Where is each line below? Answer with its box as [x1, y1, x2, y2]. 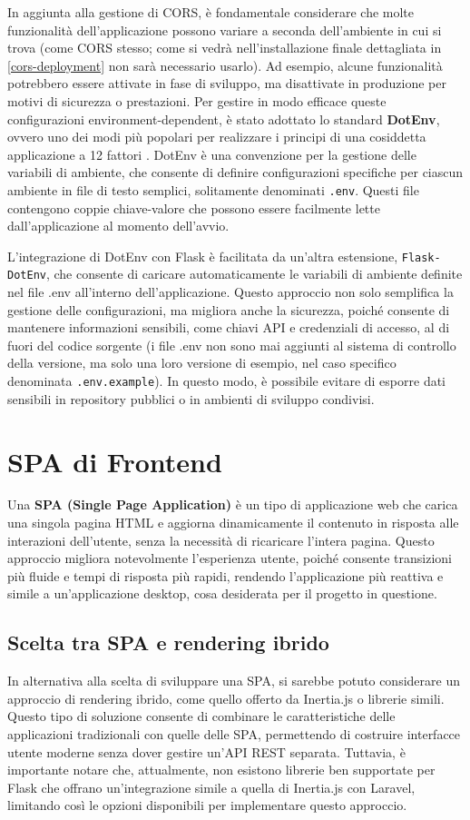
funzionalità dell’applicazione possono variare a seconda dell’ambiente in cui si [7, 20, 442, 39]
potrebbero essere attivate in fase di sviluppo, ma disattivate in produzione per [7, 74, 446, 93]
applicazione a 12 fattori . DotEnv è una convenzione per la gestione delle [7, 144, 416, 163]
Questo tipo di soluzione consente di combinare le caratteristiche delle [7, 706, 396, 726]
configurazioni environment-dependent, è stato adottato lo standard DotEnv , [7, 109, 440, 128]
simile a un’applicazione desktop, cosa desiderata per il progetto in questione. [7, 584, 437, 603]
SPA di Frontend [7, 442, 222, 479]
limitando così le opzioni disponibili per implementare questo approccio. [7, 795, 407, 815]
